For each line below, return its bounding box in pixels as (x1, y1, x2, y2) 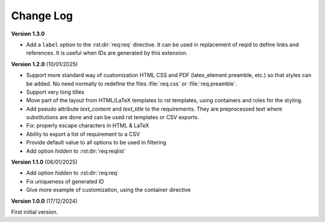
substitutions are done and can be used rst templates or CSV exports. (26, 114, 199, 121)
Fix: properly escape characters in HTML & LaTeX (26, 122, 150, 129)
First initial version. (11, 208, 58, 215)
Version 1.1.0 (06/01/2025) (11, 158, 78, 165)
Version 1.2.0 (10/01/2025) (11, 60, 78, 67)
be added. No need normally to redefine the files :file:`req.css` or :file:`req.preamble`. (26, 80, 237, 87)
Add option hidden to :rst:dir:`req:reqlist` (26, 147, 126, 155)
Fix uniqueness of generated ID (26, 177, 105, 185)
